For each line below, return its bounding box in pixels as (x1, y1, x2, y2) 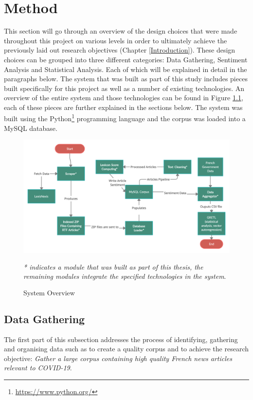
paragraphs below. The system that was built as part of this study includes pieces (4, 73, 248, 84)
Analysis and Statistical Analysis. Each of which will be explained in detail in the (4, 64, 247, 74)
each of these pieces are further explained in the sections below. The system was (4, 102, 243, 112)
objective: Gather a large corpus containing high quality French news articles (4, 353, 232, 363)
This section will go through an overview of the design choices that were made (4, 26, 237, 36)
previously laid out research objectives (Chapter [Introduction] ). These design (4, 45, 235, 55)
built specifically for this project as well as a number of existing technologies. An (4, 83, 245, 93)
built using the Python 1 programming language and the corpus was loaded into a (4, 112, 246, 124)
